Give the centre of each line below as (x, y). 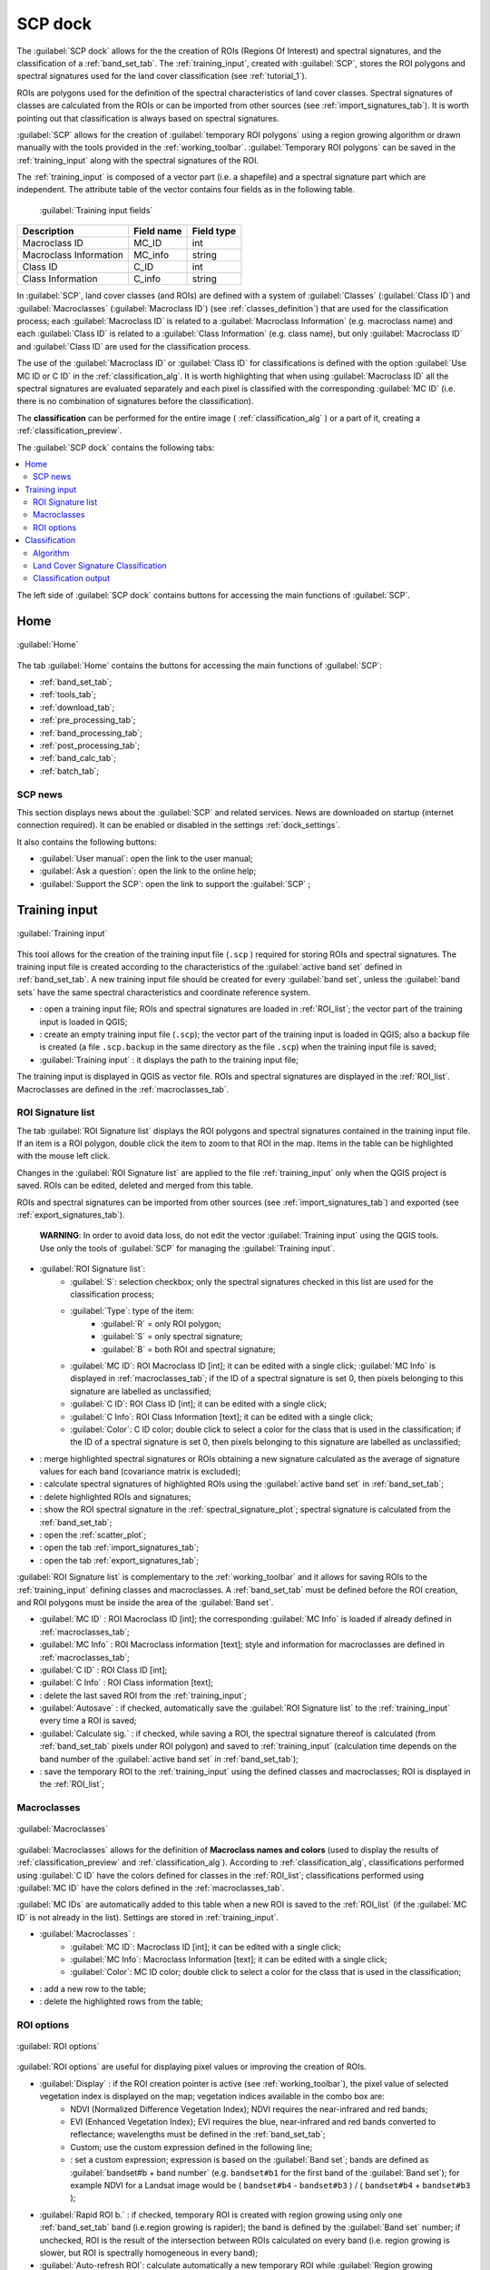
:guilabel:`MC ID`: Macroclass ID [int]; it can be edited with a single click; (206, 1947)
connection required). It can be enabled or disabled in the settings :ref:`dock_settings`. (178, 825)
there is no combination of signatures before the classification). (135, 401)
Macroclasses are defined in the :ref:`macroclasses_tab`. (123, 1089)
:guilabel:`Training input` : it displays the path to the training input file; (169, 1060)
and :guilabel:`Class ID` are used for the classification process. (134, 346)
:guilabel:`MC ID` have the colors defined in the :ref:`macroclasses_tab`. (151, 1888)
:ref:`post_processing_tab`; (90, 745)
